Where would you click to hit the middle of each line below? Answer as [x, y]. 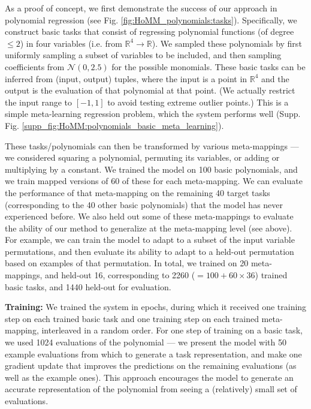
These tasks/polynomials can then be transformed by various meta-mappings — [152, 145]
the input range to [39, 102]
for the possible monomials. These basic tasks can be [209, 66]
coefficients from [35, 66]
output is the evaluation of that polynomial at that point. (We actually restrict [150, 90]
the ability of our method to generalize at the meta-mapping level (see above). [149, 228]
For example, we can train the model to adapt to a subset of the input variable [150, 240]
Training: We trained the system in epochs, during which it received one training [156, 307]
